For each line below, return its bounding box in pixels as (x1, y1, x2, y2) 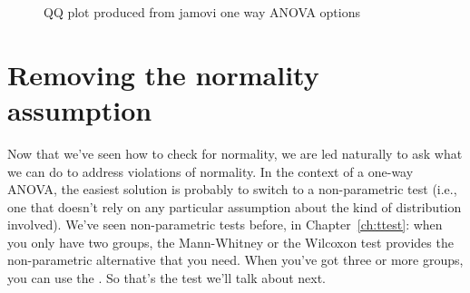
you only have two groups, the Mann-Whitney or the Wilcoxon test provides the (7, 232, 454, 251)
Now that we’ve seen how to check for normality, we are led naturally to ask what (7, 143, 463, 162)
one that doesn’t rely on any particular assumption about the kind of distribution (7, 197, 462, 216)
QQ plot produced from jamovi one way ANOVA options (44, 3, 361, 21)
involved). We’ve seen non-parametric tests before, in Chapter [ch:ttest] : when (7, 215, 443, 234)
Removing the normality (7, 55, 319, 93)
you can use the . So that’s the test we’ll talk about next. (7, 269, 327, 288)
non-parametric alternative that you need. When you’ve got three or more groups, (7, 250, 464, 269)
